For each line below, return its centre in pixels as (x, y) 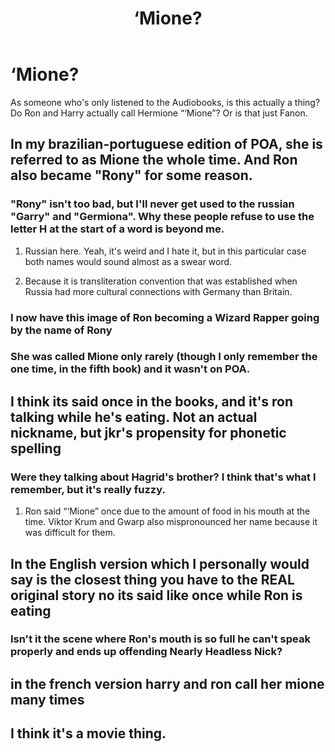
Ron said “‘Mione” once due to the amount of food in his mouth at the (167, 511)
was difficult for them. (70, 533)
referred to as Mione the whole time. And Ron (154, 160)
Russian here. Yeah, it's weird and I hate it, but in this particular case (165, 251)
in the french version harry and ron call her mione (167, 683)
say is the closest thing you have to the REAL (152, 579)
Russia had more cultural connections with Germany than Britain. (158, 291)
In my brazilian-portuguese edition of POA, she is (166, 144)
